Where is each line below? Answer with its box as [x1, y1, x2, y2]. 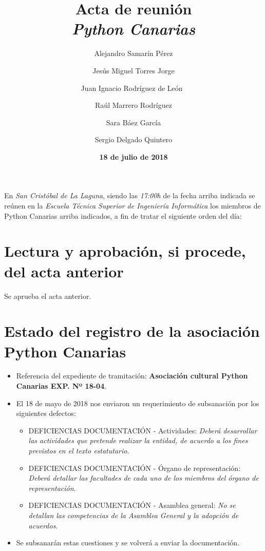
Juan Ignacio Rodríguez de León [81, 82, 183, 93]
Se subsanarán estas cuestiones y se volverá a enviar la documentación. [16, 537, 240, 548]
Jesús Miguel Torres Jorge [92, 65, 175, 75]
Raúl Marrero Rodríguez [95, 100, 172, 110]
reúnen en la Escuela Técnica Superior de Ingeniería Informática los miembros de [4, 200, 261, 211]
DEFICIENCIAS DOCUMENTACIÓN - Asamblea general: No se [28, 500, 236, 510]
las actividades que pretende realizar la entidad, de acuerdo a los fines [28, 435, 248, 446]
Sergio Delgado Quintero [94, 134, 173, 145]
